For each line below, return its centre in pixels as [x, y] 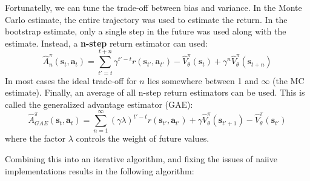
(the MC [289, 80]
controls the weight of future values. [143, 138]
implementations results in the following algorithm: [100, 170]
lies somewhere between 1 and [203, 80]
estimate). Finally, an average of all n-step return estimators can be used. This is [155, 92]
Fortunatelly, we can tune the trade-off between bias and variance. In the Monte [153, 7]
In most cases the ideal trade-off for [71, 80]
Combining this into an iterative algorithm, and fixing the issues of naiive [141, 159]
